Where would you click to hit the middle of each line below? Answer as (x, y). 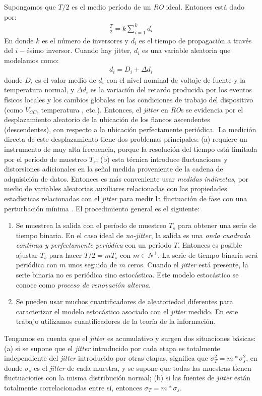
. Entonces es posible (210, 245)
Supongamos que (30, 7)
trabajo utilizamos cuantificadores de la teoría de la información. (116, 321)
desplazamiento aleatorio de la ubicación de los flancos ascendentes (107, 119)
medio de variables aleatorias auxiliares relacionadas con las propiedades (116, 188)
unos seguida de (92, 265)
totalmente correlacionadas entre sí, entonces (73, 387)
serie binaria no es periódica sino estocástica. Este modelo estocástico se (127, 275)
